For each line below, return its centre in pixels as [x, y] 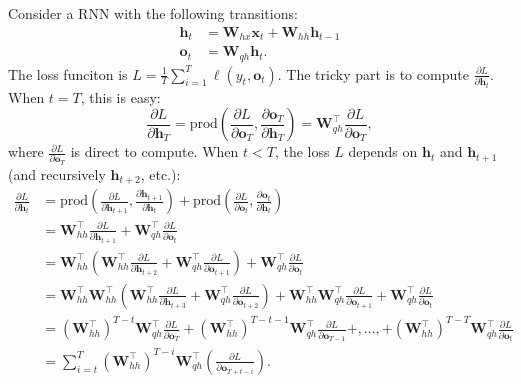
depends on [383, 151]
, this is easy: [120, 96]
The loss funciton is [68, 73]
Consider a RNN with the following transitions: [153, 13]
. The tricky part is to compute [373, 73]
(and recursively [57, 173]
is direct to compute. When [154, 151]
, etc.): [160, 173]
